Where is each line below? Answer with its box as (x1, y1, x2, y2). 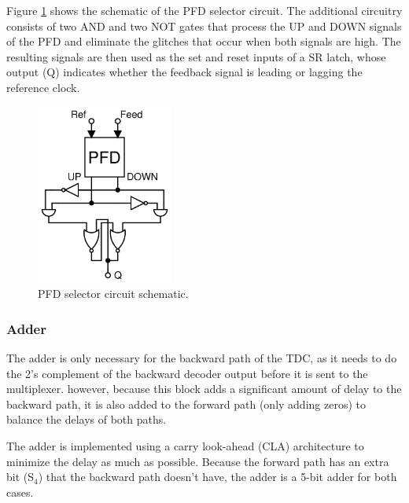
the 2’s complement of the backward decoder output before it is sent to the (6, 365, 368, 381)
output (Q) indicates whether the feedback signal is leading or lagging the (6, 64, 363, 80)
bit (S (6, 468, 35, 485)
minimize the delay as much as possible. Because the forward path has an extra (6, 453, 389, 469)
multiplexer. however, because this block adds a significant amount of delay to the (6, 380, 402, 397)
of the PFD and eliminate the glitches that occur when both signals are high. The (6, 33, 401, 50)
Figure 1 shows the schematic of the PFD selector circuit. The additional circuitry (6, 2, 403, 18)
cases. (6, 483, 34, 500)
